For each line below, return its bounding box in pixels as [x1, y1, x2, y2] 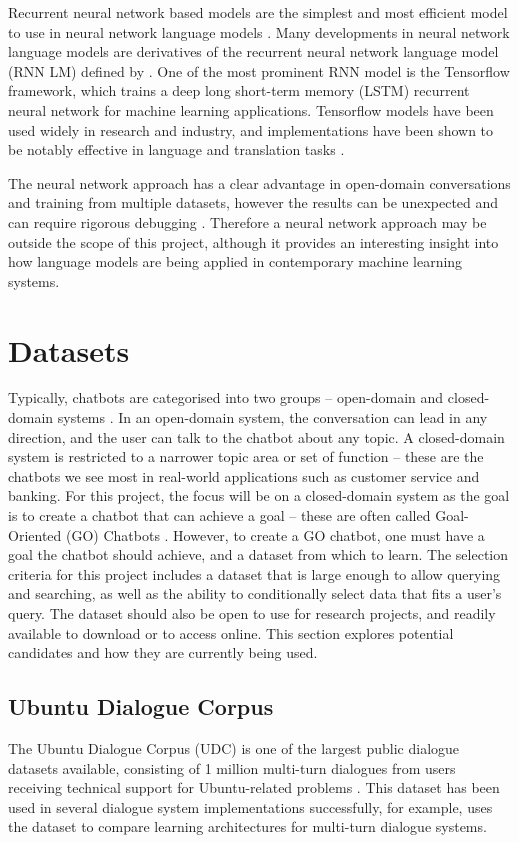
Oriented [8, 524, 62, 545]
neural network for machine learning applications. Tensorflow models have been [8, 99, 494, 120]
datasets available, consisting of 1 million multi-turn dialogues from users [8, 757, 456, 778]
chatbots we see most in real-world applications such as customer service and [8, 465, 480, 486]
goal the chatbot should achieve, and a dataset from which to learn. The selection [8, 544, 509, 565]
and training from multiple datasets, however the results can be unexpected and [8, 192, 499, 213]
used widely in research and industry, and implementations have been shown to [8, 119, 494, 140]
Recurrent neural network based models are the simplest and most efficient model [8, 2, 508, 22]
